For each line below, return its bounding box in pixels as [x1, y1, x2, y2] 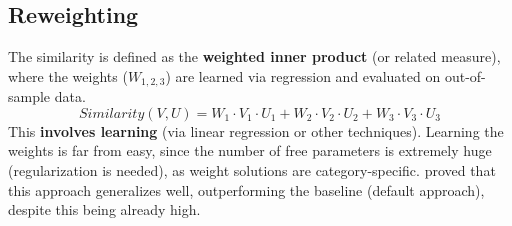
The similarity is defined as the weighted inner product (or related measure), [8, 46, 501, 67]
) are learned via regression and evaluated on [165, 65, 441, 86]
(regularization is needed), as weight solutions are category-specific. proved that [8, 160, 496, 181]
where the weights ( [8, 65, 128, 86]
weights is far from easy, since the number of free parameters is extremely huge [8, 140, 492, 161]
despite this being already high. [8, 199, 201, 220]
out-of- [444, 65, 486, 86]
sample [8, 86, 51, 107]
